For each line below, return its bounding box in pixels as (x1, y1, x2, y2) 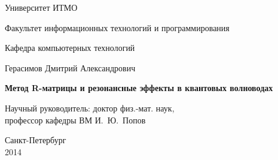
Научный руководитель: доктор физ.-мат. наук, (5, 101, 175, 114)
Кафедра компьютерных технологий (5, 41, 135, 54)
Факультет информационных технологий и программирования (5, 21, 230, 34)
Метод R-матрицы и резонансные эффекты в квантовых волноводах (5, 81, 273, 94)
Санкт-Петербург (5, 134, 66, 146)
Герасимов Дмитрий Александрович (5, 61, 136, 74)
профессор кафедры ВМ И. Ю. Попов (5, 113, 146, 126)
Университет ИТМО (5, 1, 78, 13)
